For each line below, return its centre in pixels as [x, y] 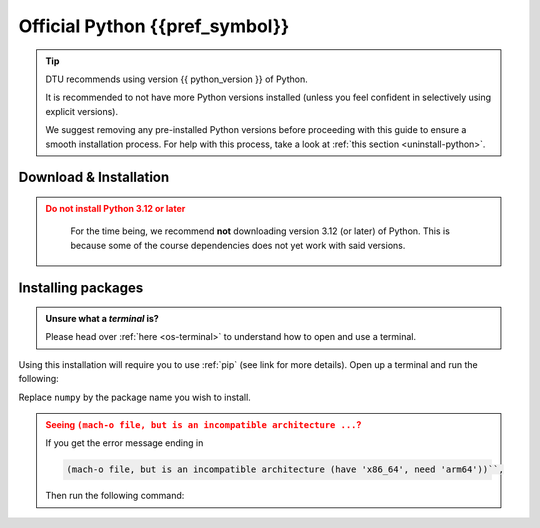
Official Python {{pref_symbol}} [154, 26]
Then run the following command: [115, 496]
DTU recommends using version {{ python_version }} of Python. [177, 79]
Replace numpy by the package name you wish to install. [135, 397]
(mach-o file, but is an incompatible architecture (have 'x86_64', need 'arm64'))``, [285, 469]
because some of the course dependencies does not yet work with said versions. [238, 245]
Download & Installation [94, 177]
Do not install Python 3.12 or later [115, 208]
